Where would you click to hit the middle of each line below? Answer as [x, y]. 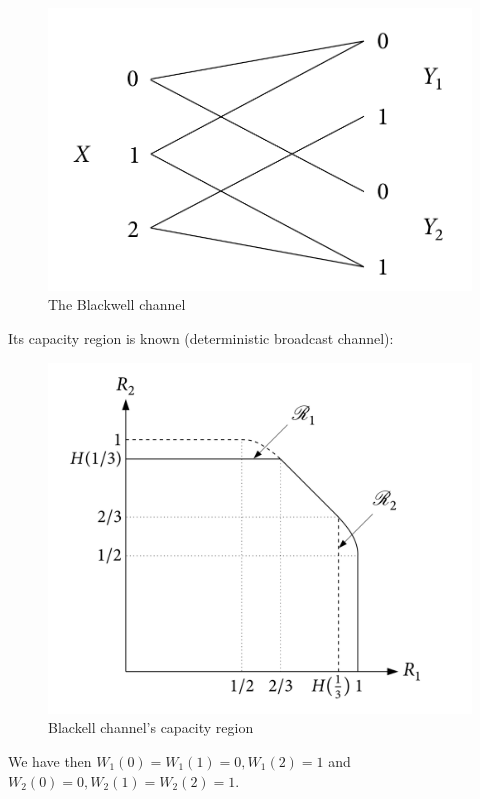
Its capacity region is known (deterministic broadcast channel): [201, 338]
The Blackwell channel [117, 304]
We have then [50, 760]
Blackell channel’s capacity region [151, 727]
